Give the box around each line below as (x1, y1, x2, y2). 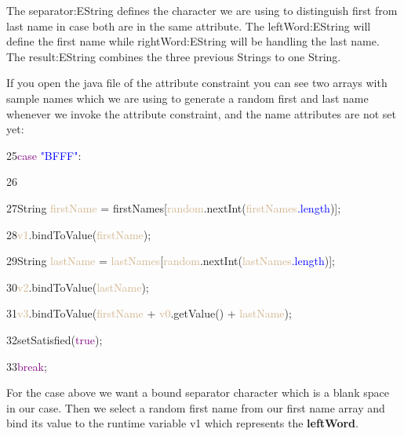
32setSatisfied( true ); (6, 331, 103, 347)
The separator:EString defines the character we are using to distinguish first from (6, 2, 398, 18)
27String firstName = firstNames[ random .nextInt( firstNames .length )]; (6, 199, 341, 216)
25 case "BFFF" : (6, 147, 82, 163)
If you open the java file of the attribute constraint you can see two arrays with (6, 74, 388, 91)
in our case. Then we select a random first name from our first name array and (6, 399, 385, 416)
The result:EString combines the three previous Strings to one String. (6, 48, 341, 64)
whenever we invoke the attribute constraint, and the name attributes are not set (6, 105, 397, 122)
